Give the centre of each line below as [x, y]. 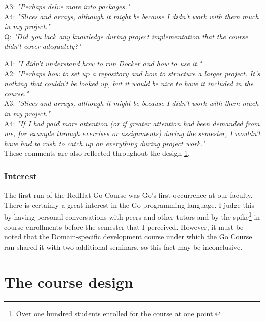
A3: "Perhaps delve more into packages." [67, 6]
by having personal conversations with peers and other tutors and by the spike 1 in [132, 216]
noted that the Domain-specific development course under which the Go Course [128, 237]
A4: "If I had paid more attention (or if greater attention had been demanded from [132, 123]
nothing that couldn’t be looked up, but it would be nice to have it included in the [129, 83]
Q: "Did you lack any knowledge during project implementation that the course [126, 36]
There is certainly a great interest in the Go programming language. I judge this [129, 205]
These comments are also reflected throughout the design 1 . [97, 153]
